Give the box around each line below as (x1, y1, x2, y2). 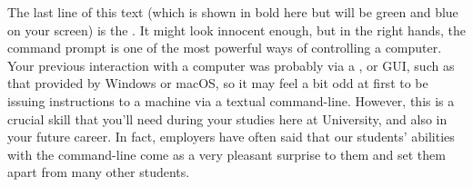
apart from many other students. (7, 162, 190, 182)
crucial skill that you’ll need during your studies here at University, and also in (7, 109, 448, 128)
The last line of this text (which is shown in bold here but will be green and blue (7, 3, 458, 21)
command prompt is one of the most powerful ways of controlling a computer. (7, 38, 442, 57)
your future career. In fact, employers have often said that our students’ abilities (7, 127, 455, 146)
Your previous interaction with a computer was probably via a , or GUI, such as (7, 55, 455, 74)
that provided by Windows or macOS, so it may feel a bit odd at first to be (7, 74, 428, 93)
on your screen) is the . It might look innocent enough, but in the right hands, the (7, 20, 466, 39)
